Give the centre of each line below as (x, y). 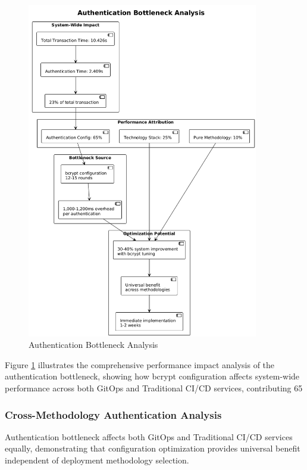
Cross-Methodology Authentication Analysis (113, 414)
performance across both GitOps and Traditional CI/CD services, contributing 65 (154, 388)
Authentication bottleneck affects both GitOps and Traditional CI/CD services (149, 436)
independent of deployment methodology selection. (97, 460)
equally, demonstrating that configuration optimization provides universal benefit (153, 448)
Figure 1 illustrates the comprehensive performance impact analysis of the (140, 364)
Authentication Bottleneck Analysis (93, 345)
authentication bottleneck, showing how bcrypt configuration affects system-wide (152, 376)
